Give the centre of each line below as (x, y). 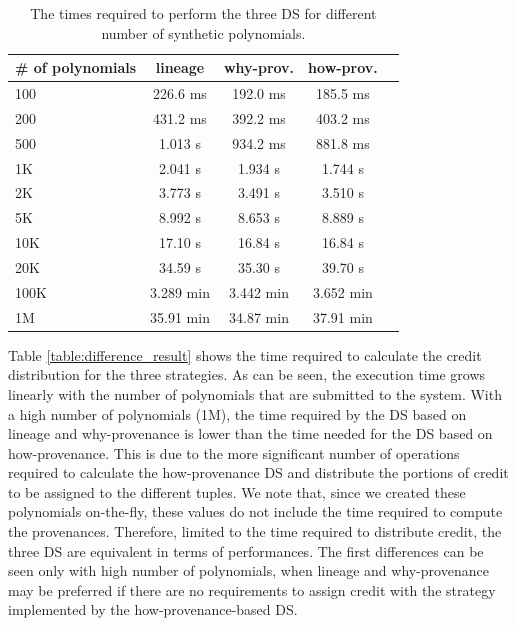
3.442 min (259, 291)
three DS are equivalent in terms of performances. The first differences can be (246, 550)
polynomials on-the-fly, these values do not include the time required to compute (255, 511)
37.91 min (342, 316)
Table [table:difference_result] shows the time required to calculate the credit (245, 354)
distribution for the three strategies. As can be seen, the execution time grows (247, 374)
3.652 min (342, 291)
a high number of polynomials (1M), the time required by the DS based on (237, 413)
